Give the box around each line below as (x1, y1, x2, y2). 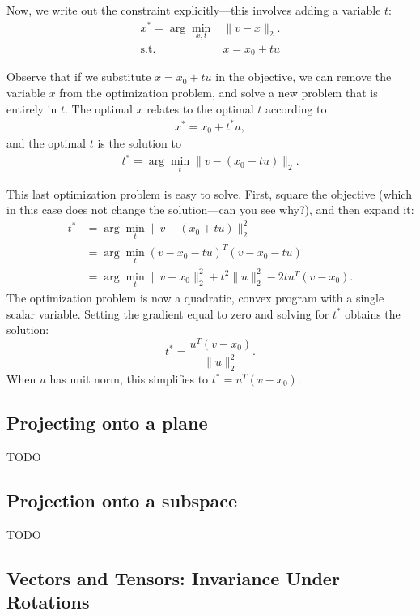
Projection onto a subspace (6, 487, 237, 512)
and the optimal (6, 135, 87, 152)
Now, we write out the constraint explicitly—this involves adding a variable (6, 2, 381, 18)
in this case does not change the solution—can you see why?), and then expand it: (6, 201, 414, 218)
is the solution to (97, 135, 182, 152)
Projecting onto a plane (6, 410, 208, 434)
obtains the (345, 305, 401, 322)
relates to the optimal (146, 100, 254, 117)
